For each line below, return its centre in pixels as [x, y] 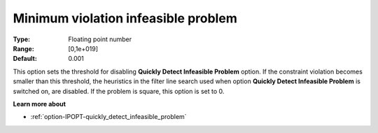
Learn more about [40, 104]
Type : [22, 39]
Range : [23, 48]
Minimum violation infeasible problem [125, 18]
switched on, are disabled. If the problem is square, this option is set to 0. [119, 91]
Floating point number [100, 39]
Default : [25, 59]
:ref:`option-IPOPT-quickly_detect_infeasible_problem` [108, 117]
